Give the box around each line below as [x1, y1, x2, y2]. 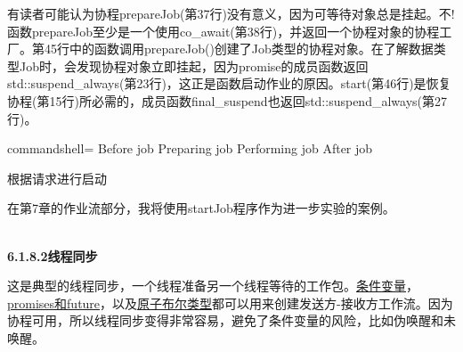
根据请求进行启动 [7, 168, 107, 187]
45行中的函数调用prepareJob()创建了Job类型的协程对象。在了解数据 [44, 39, 434, 58]
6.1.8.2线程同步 [7, 246, 98, 265]
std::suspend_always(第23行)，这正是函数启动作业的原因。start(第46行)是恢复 [7, 74, 451, 93]
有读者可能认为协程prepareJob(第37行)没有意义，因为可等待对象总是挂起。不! [7, 4, 455, 22]
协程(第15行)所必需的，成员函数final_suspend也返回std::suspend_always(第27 [7, 91, 448, 110]
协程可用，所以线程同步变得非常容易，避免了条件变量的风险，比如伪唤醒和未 [7, 311, 456, 330]
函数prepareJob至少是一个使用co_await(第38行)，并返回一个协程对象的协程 [7, 21, 440, 40]
